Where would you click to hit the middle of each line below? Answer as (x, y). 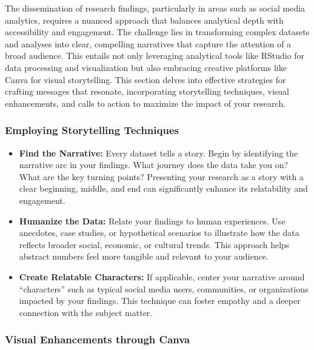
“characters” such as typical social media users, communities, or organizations (164, 288)
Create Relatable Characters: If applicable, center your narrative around (162, 276)
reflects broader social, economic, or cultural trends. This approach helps (154, 244)
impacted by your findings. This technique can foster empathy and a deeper (160, 301)
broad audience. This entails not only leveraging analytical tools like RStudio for (155, 56)
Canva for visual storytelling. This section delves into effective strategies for (145, 79)
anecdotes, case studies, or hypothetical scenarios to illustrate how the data (159, 233)
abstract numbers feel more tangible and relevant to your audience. (144, 256)
